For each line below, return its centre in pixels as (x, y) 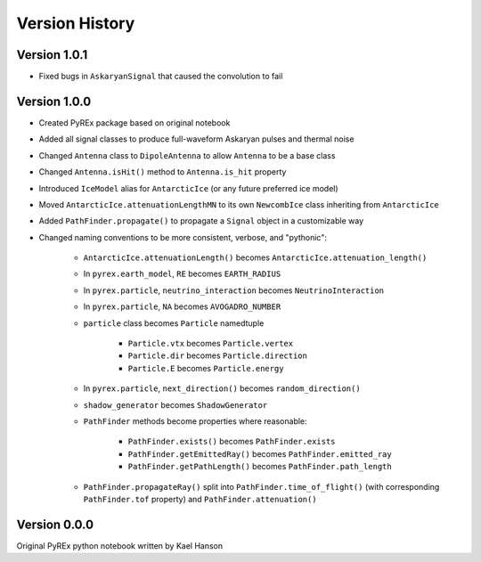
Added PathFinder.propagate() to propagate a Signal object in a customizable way (201, 221)
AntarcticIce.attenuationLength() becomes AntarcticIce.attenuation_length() (255, 257)
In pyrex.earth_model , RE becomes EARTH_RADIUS (182, 274)
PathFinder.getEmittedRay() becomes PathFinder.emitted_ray (260, 453)
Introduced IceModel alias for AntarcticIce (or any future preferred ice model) (188, 188)
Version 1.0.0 (54, 101)
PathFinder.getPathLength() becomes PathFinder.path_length (260, 467)
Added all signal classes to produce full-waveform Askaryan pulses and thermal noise (196, 139)
